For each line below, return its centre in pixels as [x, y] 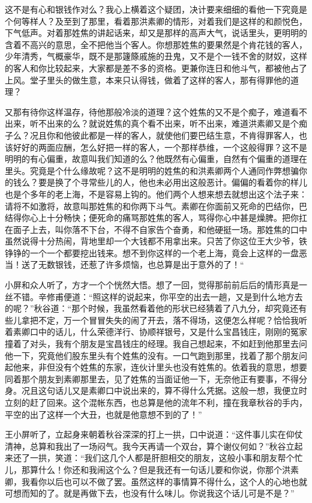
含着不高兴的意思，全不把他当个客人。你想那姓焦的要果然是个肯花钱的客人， [156, 44]
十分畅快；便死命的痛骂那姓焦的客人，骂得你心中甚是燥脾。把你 [172, 218]
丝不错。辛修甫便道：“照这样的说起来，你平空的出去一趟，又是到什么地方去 [154, 296]
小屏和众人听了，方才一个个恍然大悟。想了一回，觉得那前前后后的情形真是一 [156, 285]
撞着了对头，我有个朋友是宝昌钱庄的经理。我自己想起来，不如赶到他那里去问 [156, 344]
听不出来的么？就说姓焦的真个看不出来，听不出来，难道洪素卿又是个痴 [168, 123]
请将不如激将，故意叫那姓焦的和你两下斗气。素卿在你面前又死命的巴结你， [152, 206]
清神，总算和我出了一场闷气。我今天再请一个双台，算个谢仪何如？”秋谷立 [150, 446]
